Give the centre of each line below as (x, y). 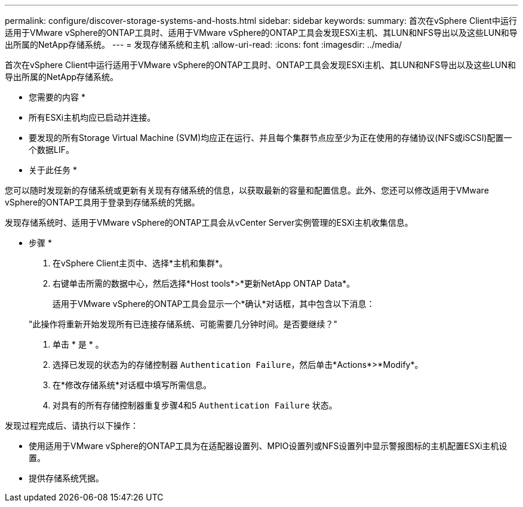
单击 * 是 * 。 (78, 344)
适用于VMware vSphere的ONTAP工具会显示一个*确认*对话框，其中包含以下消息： (214, 304)
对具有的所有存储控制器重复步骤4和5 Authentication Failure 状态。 (195, 405)
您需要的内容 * (57, 97)
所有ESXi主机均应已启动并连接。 (92, 117)
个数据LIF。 (51, 150)
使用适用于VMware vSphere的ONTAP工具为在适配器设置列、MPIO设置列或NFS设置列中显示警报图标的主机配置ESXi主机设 (268, 446)
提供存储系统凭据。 (66, 478)
